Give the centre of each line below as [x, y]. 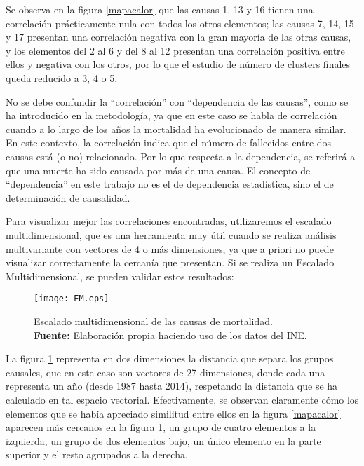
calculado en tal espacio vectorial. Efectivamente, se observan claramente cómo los [182, 399]
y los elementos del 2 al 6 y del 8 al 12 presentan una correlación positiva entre [175, 50]
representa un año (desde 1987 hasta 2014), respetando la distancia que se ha [172, 386]
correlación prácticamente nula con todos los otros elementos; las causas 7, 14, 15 [180, 23]
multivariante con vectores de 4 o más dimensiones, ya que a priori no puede [170, 248]
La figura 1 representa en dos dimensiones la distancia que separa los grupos [170, 358]
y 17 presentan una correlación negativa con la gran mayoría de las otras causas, [178, 37]
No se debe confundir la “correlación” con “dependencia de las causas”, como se [177, 101]
